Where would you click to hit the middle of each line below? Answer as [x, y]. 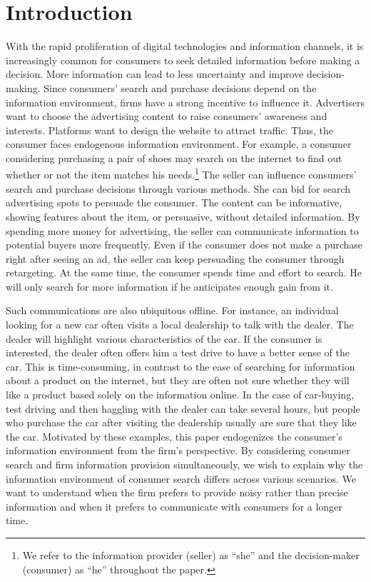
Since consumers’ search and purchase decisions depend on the [180, 87]
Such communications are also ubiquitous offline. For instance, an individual [172, 310]
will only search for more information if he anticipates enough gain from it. [169, 286]
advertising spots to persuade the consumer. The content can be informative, [174, 202]
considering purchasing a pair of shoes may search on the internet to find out [174, 157]
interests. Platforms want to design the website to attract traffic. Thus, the [169, 130]
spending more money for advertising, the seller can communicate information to [182, 230]
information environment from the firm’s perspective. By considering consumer [178, 450]
